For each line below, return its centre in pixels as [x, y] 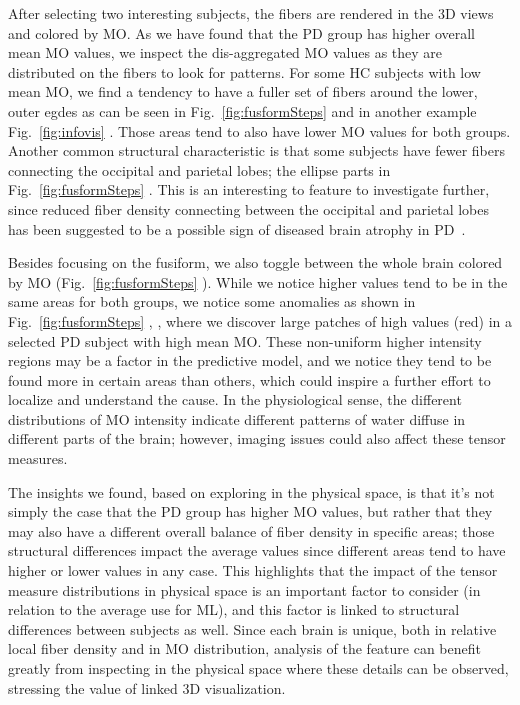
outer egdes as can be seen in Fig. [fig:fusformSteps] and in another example [242, 110]
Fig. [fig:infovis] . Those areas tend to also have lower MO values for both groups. [259, 130]
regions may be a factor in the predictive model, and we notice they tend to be [250, 360]
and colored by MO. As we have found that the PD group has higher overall [241, 32]
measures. [38, 458]
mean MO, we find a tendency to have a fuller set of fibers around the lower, [243, 91]
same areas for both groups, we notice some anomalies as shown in [212, 301]
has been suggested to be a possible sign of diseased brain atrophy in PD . [237, 228]
